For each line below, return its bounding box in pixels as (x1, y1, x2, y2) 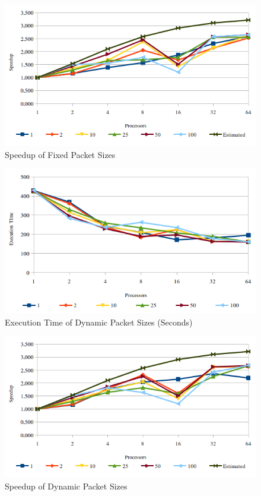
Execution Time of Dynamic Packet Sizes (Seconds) (5, 315, 193, 328)
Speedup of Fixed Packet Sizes (5, 148, 116, 160)
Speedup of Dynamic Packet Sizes (5, 480, 128, 492)
